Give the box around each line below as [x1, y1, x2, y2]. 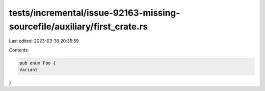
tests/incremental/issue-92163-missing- [9, 7, 180, 18]
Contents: [9, 47, 29, 53]
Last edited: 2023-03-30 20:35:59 [9, 38, 79, 44]
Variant [19, 67, 38, 73]
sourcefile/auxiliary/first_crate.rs [9, 21, 148, 32]
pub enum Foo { [19, 60, 56, 66]
